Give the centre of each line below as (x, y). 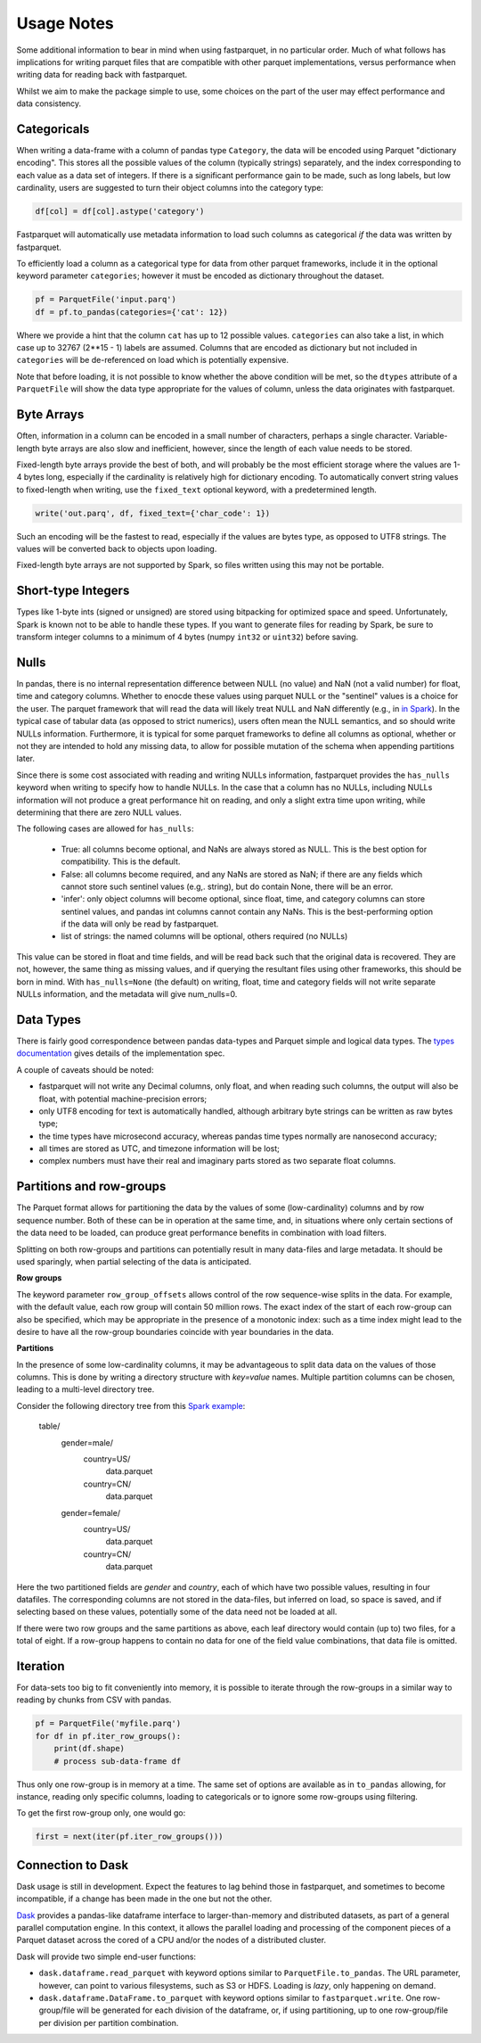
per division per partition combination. (109, 2022)
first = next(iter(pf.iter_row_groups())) (129, 1837)
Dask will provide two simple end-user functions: (106, 1957)
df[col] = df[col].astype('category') (120, 211)
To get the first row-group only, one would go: (101, 1813)
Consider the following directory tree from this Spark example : (131, 1405)
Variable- (431, 436)
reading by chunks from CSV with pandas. (94, 1700)
